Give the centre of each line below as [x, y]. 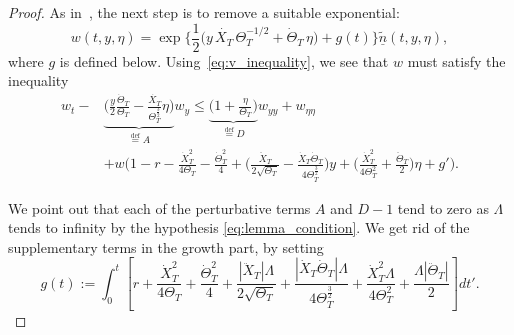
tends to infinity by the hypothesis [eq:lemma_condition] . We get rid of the [239, 227]
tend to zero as [443, 207]
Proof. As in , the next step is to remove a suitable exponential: [204, 12]
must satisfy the [456, 60]
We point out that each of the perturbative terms [159, 207]
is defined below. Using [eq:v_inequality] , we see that [224, 60]
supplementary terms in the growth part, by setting [166, 246]
